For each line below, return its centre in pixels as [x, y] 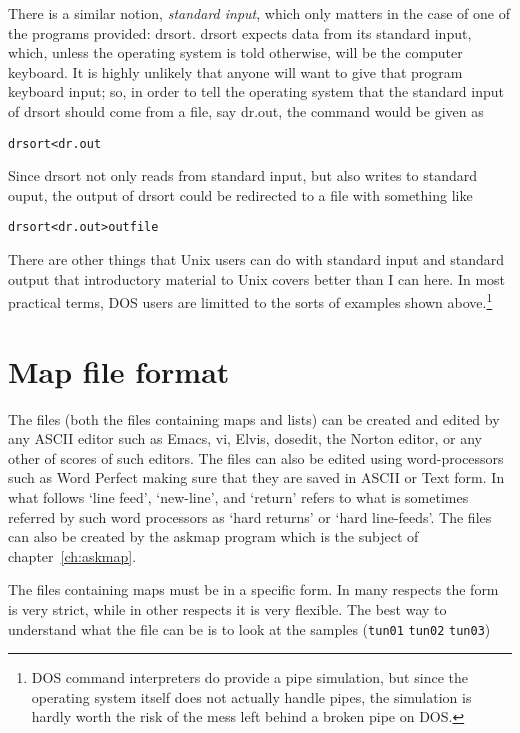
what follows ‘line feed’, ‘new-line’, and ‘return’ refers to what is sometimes [238, 497]
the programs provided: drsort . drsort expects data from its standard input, [240, 32]
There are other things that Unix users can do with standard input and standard [256, 259]
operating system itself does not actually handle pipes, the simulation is [251, 696]
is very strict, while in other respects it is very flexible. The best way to [227, 608]
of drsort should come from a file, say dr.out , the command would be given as [246, 110]
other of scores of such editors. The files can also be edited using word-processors [256, 457]
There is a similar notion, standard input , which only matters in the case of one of [259, 13]
